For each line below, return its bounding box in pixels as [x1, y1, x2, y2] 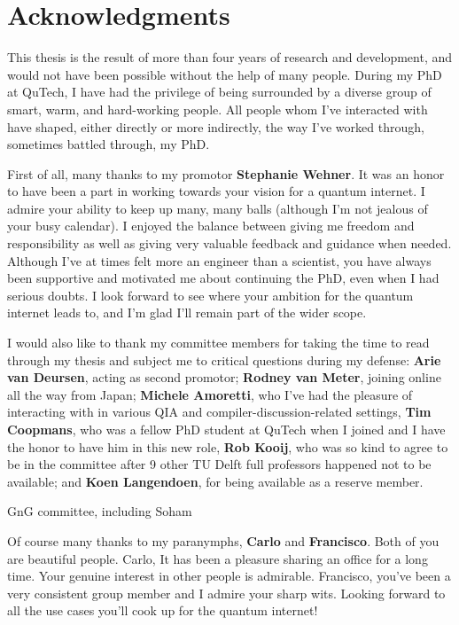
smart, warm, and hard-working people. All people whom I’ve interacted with [7, 99, 428, 118]
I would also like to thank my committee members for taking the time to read [7, 333, 430, 352]
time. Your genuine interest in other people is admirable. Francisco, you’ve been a [7, 566, 451, 585]
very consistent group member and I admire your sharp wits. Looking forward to [7, 583, 446, 602]
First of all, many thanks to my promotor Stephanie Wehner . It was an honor [7, 164, 445, 183]
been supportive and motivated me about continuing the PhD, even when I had [7, 269, 440, 287]
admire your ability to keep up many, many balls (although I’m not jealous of [7, 199, 428, 217]
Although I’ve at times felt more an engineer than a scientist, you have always [7, 251, 432, 270]
